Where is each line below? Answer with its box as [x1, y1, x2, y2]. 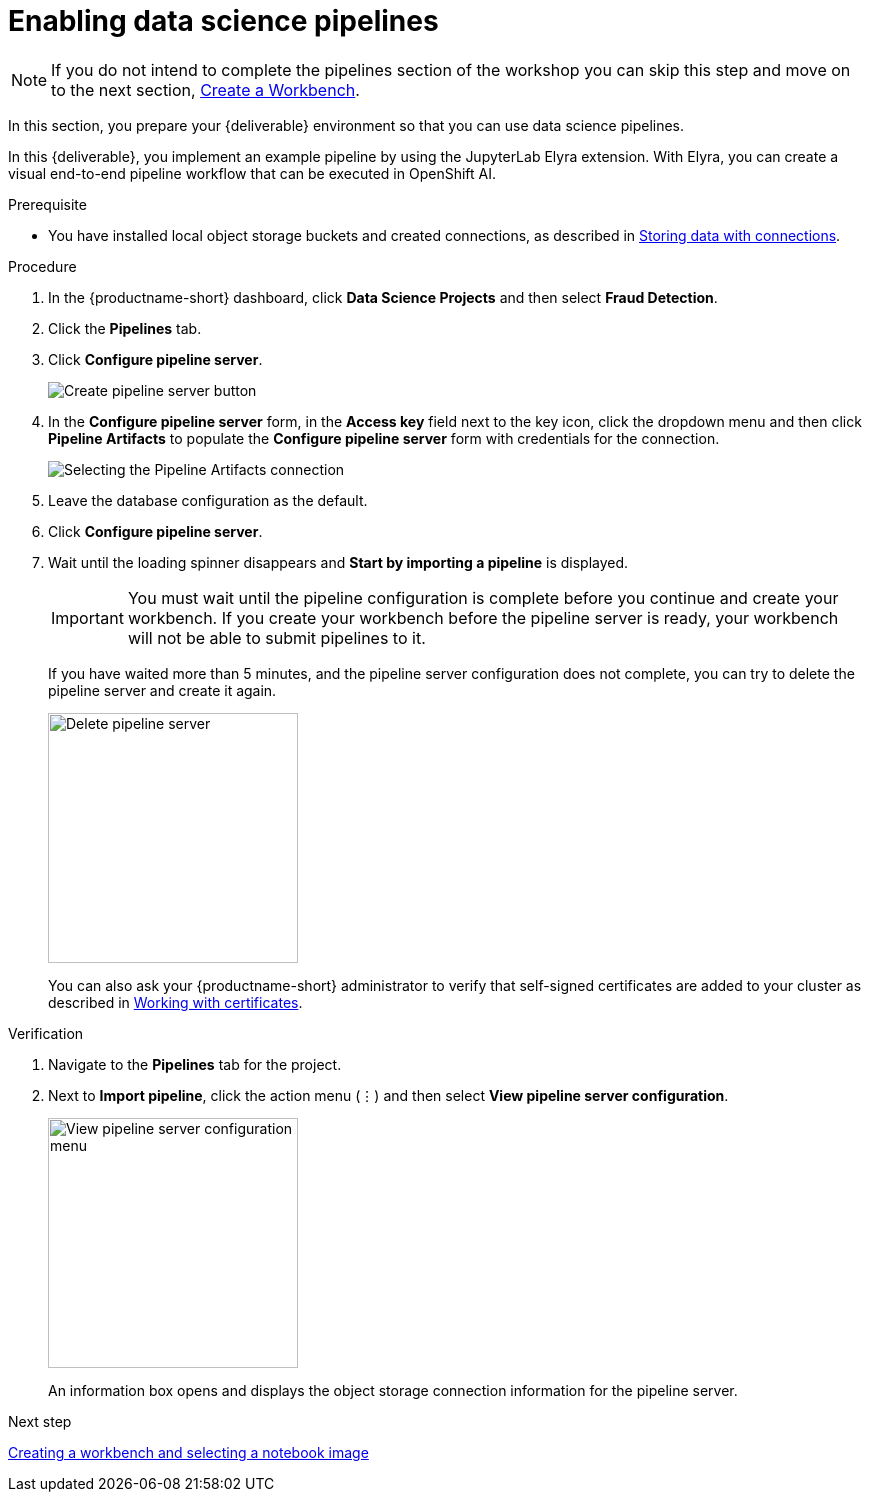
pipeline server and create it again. [48, 681, 277, 699]
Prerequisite [8, 195, 87, 213]
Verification [8, 1024, 84, 1042]
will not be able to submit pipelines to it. [127, 627, 426, 648]
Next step [8, 1412, 72, 1430]
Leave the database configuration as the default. [48, 491, 368, 509]
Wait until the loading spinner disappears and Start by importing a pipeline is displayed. [48, 553, 629, 571]
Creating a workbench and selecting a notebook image [8, 1443, 369, 1461]
